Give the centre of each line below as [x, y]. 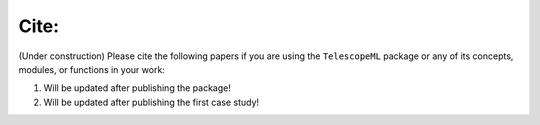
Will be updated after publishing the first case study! [151, 102]
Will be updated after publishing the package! [137, 88]
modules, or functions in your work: [91, 69]
